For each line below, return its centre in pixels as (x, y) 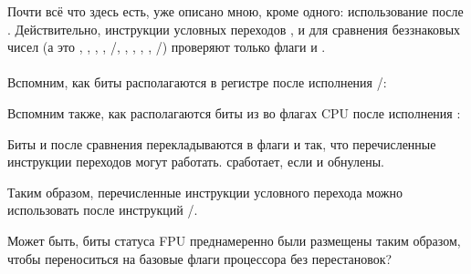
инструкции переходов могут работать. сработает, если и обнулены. (196, 162)
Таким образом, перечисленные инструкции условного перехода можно (205, 192)
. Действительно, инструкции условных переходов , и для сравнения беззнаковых (234, 29)
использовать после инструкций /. (103, 210)
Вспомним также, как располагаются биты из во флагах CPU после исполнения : (234, 112)
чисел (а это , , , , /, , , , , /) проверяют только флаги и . (167, 47)
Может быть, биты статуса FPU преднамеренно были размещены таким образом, (234, 240)
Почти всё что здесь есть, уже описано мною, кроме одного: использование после (235, 11)
